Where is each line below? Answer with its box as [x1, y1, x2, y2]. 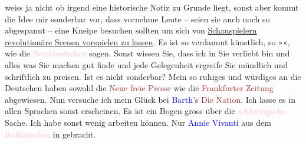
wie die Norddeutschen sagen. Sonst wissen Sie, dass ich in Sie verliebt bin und [5, 47, 290, 59]
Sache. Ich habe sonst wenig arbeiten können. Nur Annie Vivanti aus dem [5, 116, 271, 128]
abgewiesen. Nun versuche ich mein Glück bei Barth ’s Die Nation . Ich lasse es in [5, 93, 295, 105]
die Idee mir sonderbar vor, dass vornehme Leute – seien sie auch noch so [5, 12, 270, 25]
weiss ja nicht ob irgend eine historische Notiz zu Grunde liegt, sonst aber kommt [5, 1, 299, 13]
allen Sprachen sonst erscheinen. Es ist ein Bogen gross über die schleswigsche [5, 105, 286, 117]
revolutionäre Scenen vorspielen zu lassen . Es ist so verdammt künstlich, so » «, [5, 35, 290, 48]
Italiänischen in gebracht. [5, 128, 96, 140]
